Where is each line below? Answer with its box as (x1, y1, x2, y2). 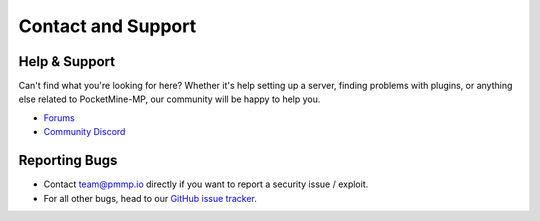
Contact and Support (18, 15, 197, 37)
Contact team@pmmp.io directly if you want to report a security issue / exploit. (43, 178, 369, 190)
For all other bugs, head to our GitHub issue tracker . (43, 192, 257, 204)
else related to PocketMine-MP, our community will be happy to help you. (18, 93, 321, 105)
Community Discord (43, 126, 126, 138)
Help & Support (18, 53, 116, 70)
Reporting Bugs (18, 152, 118, 169)
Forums (43, 111, 75, 124)
